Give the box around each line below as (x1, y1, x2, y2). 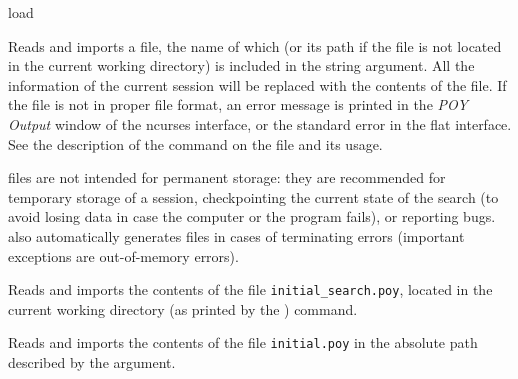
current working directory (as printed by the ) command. (8, 298, 358, 319)
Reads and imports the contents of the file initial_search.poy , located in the (8, 279, 493, 300)
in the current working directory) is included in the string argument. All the (8, 55, 475, 76)
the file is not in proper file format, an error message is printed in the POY (8, 94, 468, 115)
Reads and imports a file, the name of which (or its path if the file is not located (8, 35, 502, 56)
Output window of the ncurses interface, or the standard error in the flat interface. (8, 113, 512, 134)
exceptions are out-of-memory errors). (8, 245, 239, 266)
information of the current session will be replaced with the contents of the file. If (8, 74, 507, 95)
